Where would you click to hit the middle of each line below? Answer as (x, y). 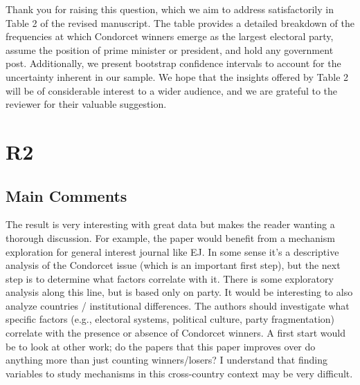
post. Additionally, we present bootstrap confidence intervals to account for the (173, 63)
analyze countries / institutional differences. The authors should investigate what (178, 305)
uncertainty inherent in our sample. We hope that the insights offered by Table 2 (177, 76)
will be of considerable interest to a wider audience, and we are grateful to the (172, 90)
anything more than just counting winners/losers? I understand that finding (166, 360)
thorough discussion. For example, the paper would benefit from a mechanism (170, 237)
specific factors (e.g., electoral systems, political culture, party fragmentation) (170, 319)
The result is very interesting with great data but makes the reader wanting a (170, 224)
